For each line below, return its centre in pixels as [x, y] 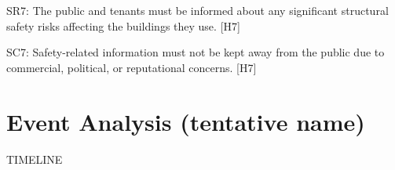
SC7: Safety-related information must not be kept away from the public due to [196, 52]
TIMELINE [35, 159]
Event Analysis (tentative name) [186, 121]
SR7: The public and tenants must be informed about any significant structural [197, 10]
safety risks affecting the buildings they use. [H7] [123, 25]
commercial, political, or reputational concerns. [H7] [132, 67]
